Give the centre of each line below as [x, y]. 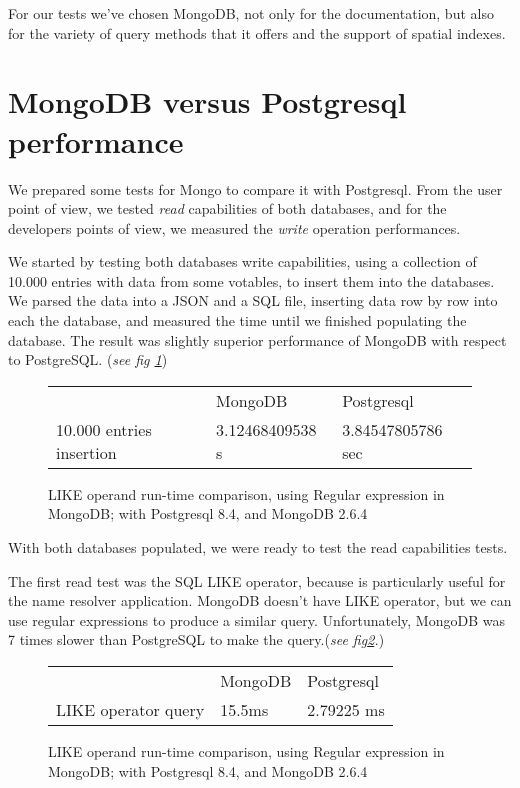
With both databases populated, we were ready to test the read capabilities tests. [258, 547]
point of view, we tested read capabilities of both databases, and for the [227, 208]
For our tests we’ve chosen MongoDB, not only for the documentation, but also [251, 13]
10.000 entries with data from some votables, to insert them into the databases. [251, 280]
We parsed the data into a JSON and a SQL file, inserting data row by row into [253, 300]
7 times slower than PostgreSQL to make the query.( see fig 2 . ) [196, 639]
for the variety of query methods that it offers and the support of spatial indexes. [257, 32]
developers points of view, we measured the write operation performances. [234, 227]
